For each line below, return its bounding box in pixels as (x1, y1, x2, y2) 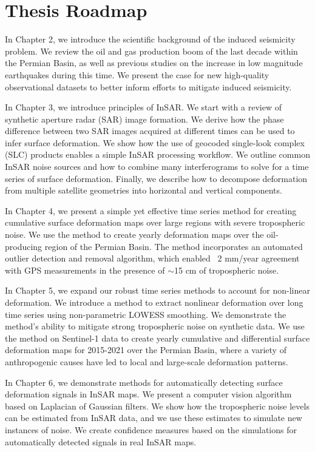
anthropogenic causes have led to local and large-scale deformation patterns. (5, 355, 288, 368)
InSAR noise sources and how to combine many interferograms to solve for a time (5, 160, 309, 173)
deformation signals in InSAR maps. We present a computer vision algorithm (5, 388, 292, 400)
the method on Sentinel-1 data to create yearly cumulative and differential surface (5, 331, 310, 344)
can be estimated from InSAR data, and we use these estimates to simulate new (5, 411, 302, 424)
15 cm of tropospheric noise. (174, 263, 279, 276)
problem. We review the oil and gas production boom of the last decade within (5, 44, 298, 57)
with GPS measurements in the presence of (5, 263, 165, 276)
